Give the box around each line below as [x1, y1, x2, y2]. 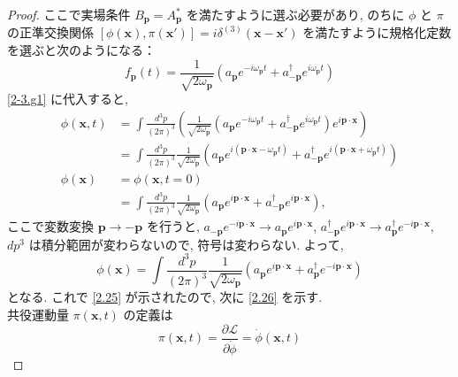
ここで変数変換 [7, 217, 94, 235]
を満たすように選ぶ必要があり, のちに [186, 5, 405, 23]
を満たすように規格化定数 [302, 23, 452, 42]
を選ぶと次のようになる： [7, 41, 156, 59]
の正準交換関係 [7, 23, 94, 42]
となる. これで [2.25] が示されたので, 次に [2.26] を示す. [7, 288, 323, 306]
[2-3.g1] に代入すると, [7, 89, 128, 108]
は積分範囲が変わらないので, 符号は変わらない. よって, [28, 235, 344, 253]
